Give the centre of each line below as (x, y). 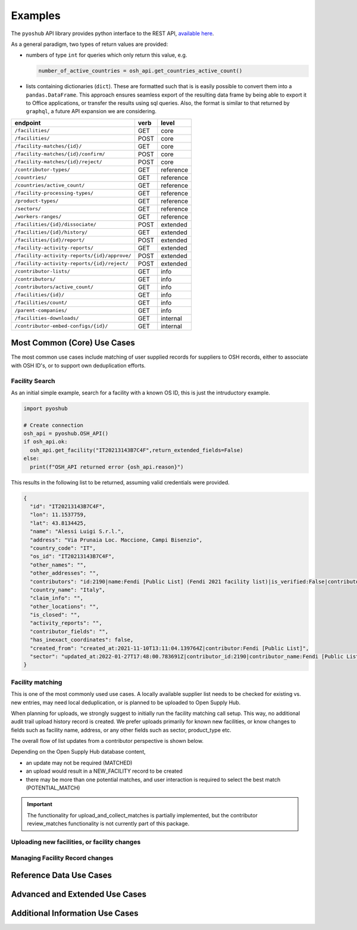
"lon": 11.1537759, (58, 515)
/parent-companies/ (41, 311)
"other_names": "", (58, 565)
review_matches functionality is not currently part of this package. (108, 824)
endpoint (28, 123)
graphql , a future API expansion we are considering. (91, 111)
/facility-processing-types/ (54, 193)
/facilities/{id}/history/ (51, 232)
